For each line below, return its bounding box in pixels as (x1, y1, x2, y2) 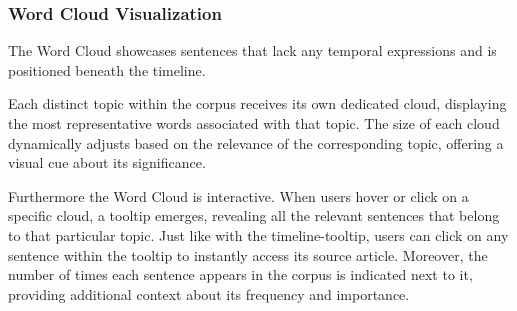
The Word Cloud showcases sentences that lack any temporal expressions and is (8, 40, 497, 61)
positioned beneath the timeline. (8, 59, 206, 80)
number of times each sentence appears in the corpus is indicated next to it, (8, 264, 473, 285)
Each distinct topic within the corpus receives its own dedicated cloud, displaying (8, 93, 507, 114)
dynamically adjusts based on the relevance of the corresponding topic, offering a (8, 132, 504, 153)
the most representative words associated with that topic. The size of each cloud (8, 113, 500, 133)
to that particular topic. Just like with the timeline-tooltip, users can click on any (8, 224, 509, 245)
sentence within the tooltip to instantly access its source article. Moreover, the (8, 244, 488, 265)
